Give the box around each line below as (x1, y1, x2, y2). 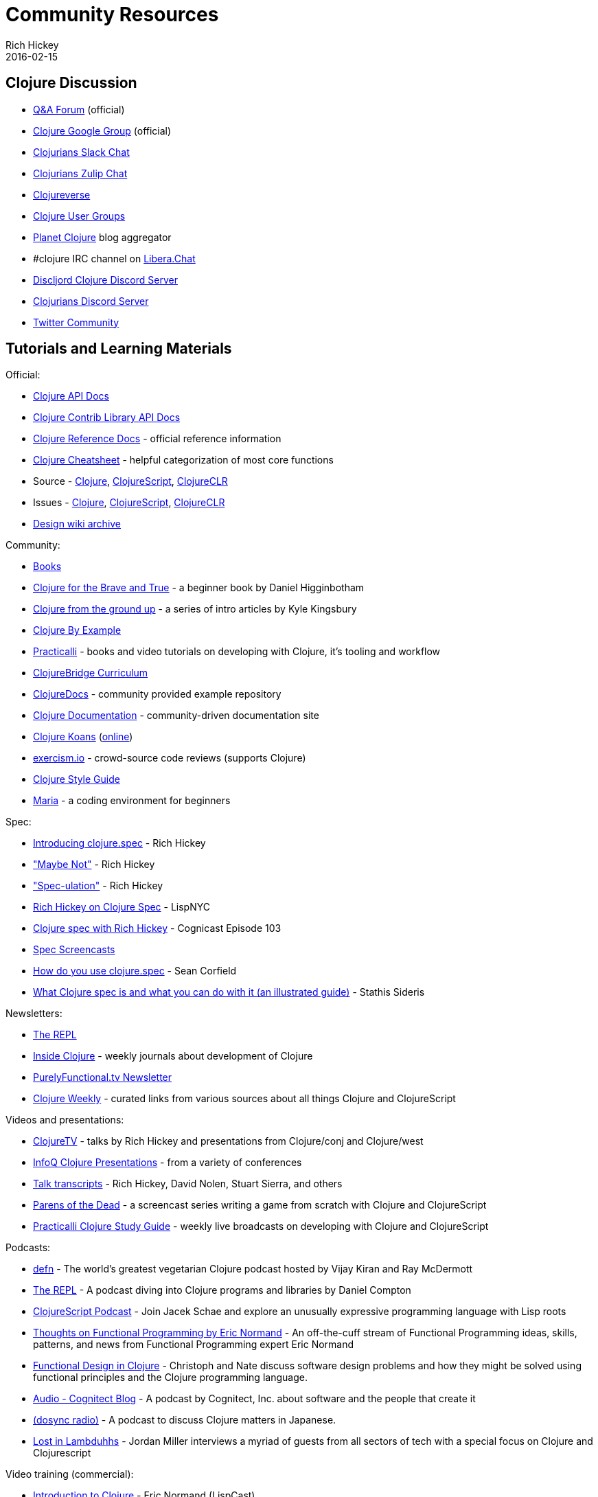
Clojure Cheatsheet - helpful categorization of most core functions (33, 454, 334, 466)
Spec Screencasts (33, 944, 115, 956)
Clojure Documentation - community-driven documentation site (33, 709, 319, 722)
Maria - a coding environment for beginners (33, 795, 231, 807)
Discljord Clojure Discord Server (33, 273, 178, 286)
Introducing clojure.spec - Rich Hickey (33, 837, 206, 849)
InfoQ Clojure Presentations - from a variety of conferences (33, 1156, 302, 1169)
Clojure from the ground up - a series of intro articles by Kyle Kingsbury (33, 603, 357, 615)
